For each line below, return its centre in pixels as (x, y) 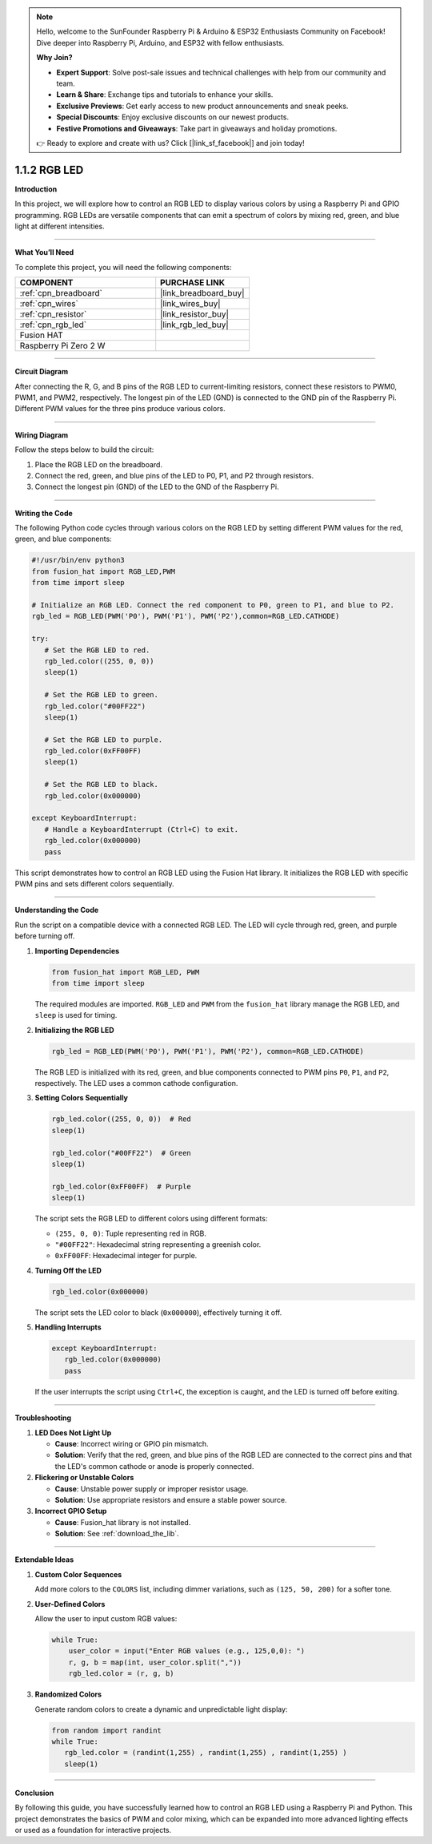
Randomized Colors (68, 1694)
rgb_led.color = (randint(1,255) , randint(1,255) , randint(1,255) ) (206, 1753)
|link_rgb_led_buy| (195, 325)
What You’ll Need (44, 252)
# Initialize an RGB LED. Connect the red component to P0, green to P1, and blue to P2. (213, 605)
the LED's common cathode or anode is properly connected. (154, 1466)
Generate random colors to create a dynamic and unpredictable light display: (161, 1709)
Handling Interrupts (68, 1327)
